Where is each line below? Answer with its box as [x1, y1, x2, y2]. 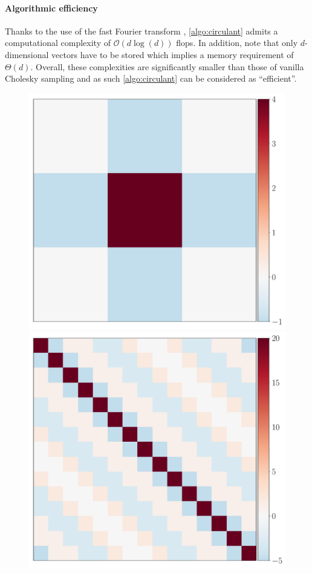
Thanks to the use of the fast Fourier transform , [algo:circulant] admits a [5, 24, 278, 37]
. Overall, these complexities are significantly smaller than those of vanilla [30, 60, 304, 73]
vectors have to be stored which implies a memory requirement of [51, 48, 294, 61]
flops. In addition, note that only [176, 36, 298, 49]
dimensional [5, 48, 49, 61]
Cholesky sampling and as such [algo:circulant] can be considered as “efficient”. [5, 72, 297, 85]
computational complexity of [5, 36, 111, 49]
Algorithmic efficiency [5, 1, 98, 14]
